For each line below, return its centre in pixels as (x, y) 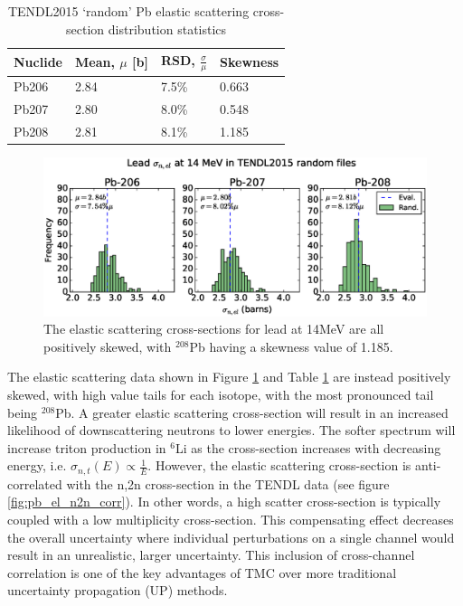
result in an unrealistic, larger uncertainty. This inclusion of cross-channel (211, 555)
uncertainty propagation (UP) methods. (118, 590)
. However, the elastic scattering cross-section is (279, 465)
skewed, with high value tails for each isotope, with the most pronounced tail (221, 394)
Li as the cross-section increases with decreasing (308, 447)
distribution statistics (167, 28)
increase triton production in (87, 447)
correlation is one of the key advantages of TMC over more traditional (202, 572)
